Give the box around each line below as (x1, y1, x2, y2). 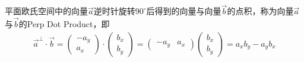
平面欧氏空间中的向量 (5, 5, 88, 17)
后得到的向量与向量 (146, 5, 221, 17)
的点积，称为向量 (227, 5, 294, 17)
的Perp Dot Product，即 (18, 18, 110, 30)
